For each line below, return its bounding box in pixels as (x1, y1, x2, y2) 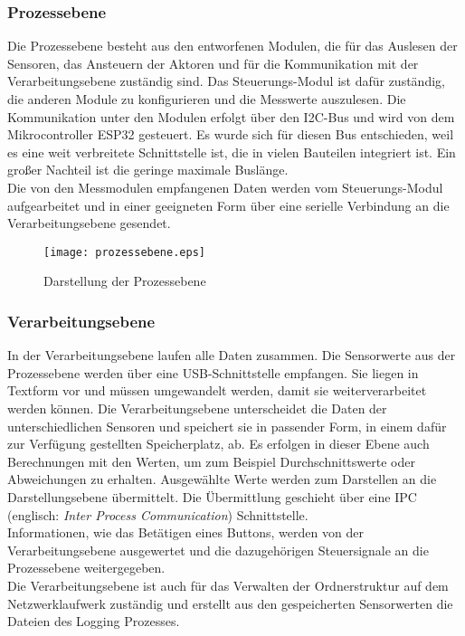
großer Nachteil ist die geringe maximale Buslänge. (7, 160, 289, 179)
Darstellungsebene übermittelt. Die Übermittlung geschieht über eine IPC (7, 487, 417, 506)
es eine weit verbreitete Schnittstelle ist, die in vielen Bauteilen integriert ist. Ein (7, 142, 456, 161)
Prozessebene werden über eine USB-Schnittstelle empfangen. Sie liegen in (7, 363, 419, 382)
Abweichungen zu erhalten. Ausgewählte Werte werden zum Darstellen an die (7, 470, 437, 489)
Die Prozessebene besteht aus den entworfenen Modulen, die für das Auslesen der (7, 36, 458, 55)
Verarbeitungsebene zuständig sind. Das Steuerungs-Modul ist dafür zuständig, (7, 71, 445, 90)
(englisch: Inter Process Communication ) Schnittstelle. (7, 505, 308, 524)
